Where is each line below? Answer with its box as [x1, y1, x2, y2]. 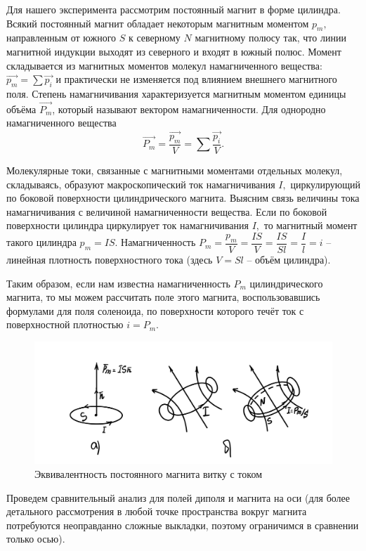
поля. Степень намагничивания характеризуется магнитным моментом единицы [6, 86, 346, 101]
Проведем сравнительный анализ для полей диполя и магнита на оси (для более [6, 490, 351, 505]
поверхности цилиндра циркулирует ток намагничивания [6, 218, 249, 233]
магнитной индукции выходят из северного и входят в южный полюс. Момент [6, 44, 341, 58]
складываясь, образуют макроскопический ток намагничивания [6, 176, 275, 191]
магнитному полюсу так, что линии [195, 30, 346, 45]
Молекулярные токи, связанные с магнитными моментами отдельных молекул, [6, 163, 343, 178]
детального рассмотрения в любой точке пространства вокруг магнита [6, 504, 307, 519]
